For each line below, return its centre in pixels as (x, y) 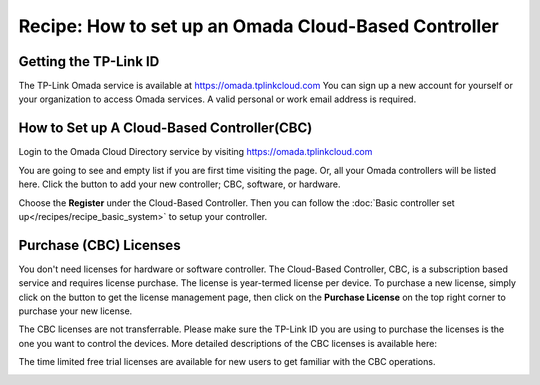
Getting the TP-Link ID (89, 61)
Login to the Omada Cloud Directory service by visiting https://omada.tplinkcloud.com (195, 152)
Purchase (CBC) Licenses (99, 245)
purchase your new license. (75, 311)
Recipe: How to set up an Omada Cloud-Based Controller (259, 26)
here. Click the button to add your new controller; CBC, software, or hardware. (179, 184)
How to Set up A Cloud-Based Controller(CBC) (165, 128)
